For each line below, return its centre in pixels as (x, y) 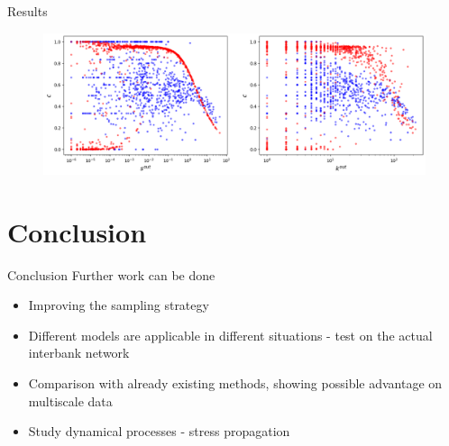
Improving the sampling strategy (119, 305)
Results (27, 11)
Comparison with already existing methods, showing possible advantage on (235, 383)
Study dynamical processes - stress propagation (159, 431)
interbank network (79, 353)
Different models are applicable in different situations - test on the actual (230, 335)
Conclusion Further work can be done (111, 274)
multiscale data (70, 400)
